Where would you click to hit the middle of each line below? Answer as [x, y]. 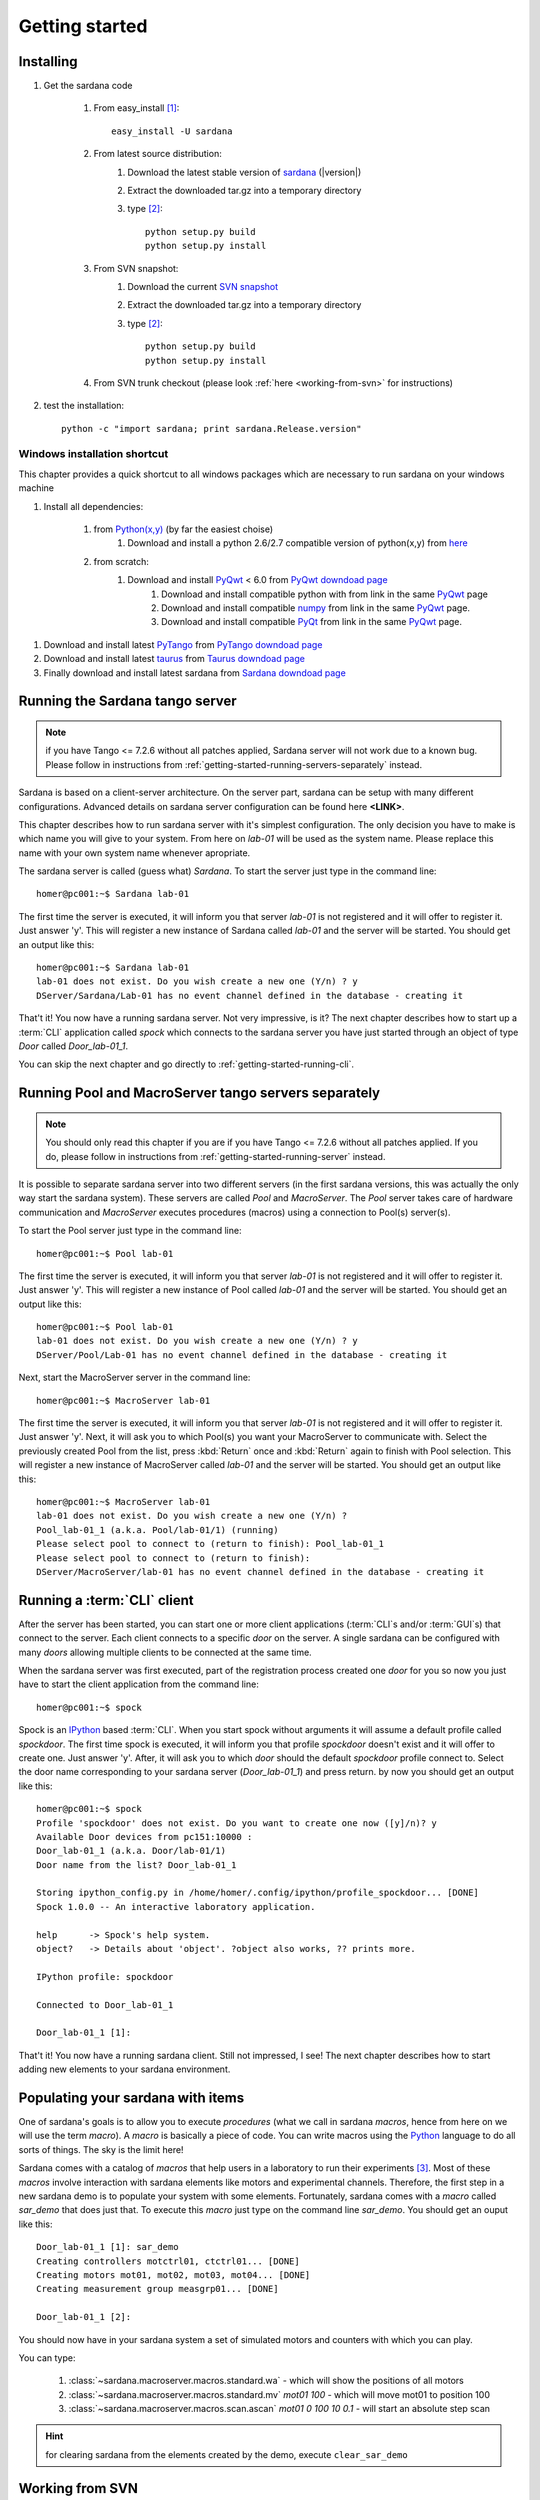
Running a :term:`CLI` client [106, 1600]
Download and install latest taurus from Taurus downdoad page [174, 659]
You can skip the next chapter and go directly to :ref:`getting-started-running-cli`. [186, 1064]
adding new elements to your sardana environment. [124, 2069]
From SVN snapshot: [136, 268]
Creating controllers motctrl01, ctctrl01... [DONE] [168, 2261]
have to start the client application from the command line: [138, 1684]
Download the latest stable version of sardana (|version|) [244, 172]
